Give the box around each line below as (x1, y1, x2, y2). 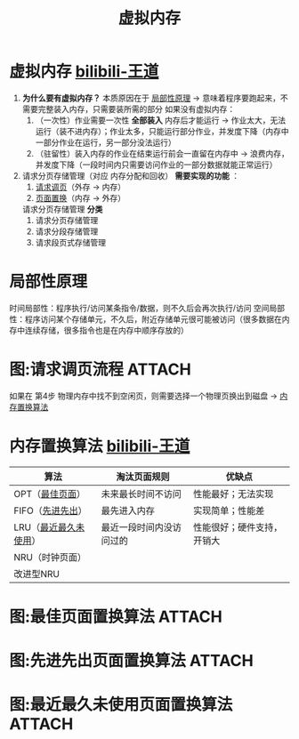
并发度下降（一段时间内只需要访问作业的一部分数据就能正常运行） (35, 159, 278, 170)
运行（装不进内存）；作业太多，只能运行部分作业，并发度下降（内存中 (35, 125, 289, 136)
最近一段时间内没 (101, 521, 174, 534)
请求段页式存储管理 (35, 237, 107, 247)
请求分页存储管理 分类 (21, 204, 103, 214)
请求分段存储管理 (35, 226, 99, 237)
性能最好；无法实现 (192, 487, 274, 500)
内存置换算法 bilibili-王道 (9, 437, 190, 456)
